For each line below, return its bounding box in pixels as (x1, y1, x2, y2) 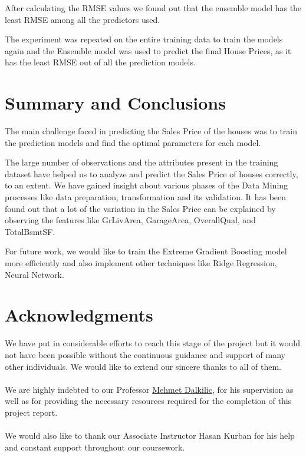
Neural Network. (5, 268, 64, 280)
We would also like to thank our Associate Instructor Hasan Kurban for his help (5, 429, 295, 442)
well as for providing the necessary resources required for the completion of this (5, 395, 292, 407)
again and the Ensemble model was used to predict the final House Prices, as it (5, 44, 291, 57)
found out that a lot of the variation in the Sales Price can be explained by (5, 202, 276, 214)
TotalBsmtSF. (5, 225, 55, 237)
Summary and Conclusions (5, 91, 226, 115)
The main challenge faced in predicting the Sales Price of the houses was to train (5, 125, 298, 137)
